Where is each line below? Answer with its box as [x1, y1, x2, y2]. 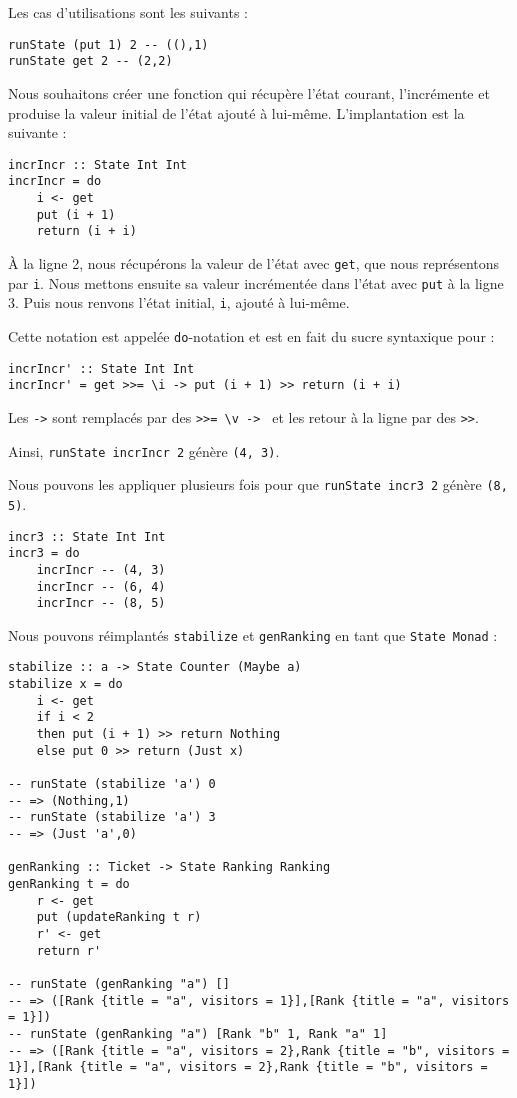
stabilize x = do [8, 677, 123, 692]
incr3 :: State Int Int [8, 529, 166, 544]
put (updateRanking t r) [36, 910, 202, 925]
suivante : [8, 122, 67, 143]
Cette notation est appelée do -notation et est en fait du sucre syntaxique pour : [8, 325, 495, 346]
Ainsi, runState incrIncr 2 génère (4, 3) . [8, 440, 280, 461]
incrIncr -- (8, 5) [36, 596, 166, 611]
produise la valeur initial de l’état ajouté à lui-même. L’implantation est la [8, 102, 465, 123]
